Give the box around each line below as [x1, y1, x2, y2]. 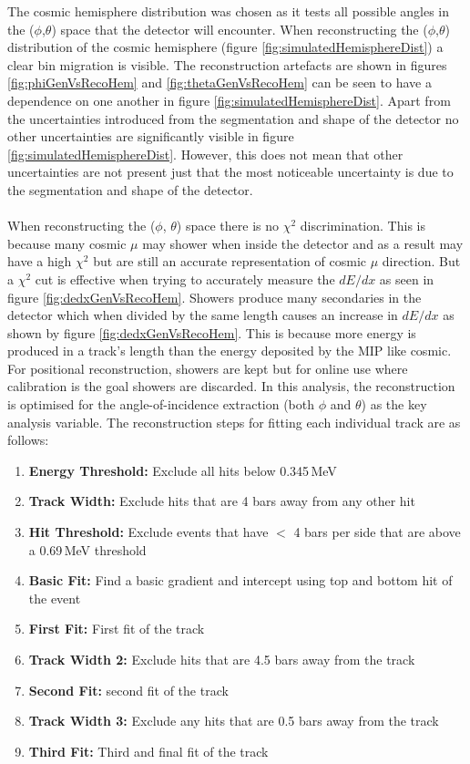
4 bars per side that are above [293, 522, 461, 542]
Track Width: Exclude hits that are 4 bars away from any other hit [28, 491, 415, 511]
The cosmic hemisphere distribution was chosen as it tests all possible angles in [7, 2, 450, 20]
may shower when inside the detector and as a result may [142, 233, 464, 253]
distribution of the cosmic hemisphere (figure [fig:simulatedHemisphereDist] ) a [7, 37, 444, 57]
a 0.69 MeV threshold [28, 540, 147, 559]
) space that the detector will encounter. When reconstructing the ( [51, 19, 428, 38]
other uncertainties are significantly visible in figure [7, 127, 294, 146]
